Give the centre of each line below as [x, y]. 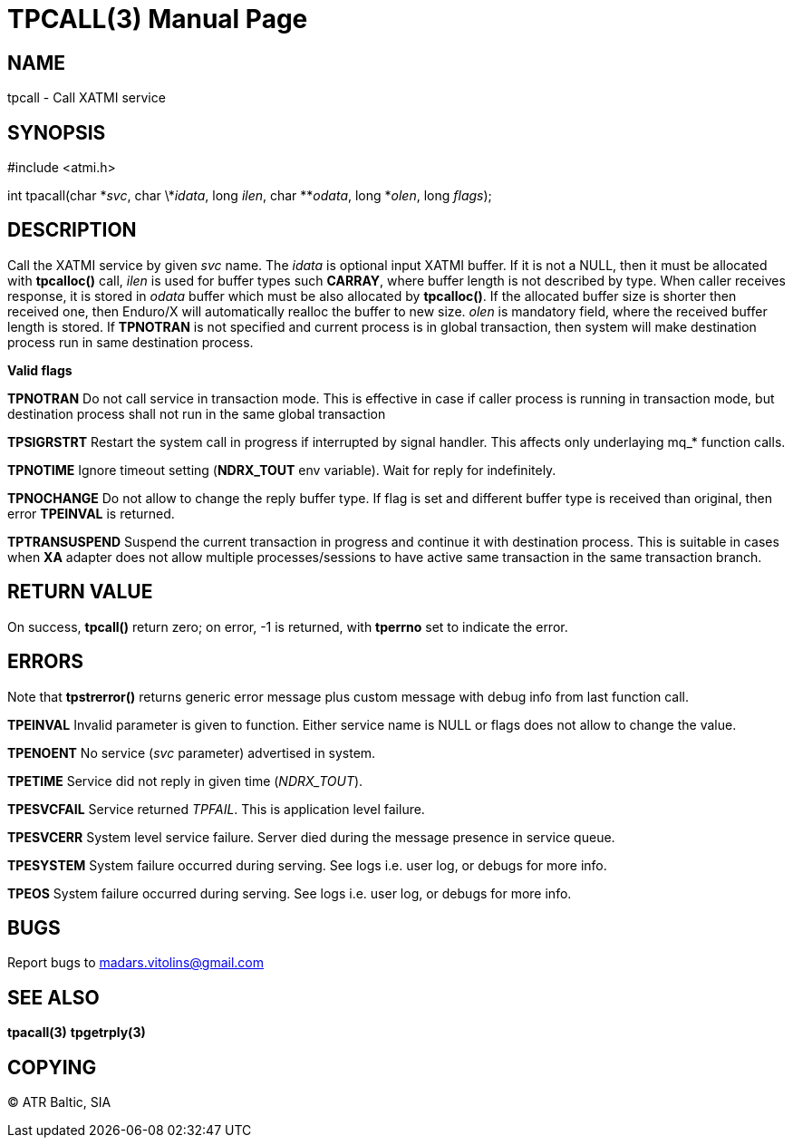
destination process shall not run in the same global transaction [197, 413]
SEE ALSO [53, 997]
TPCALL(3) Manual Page [158, 19]
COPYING [52, 1067]
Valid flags [40, 370]
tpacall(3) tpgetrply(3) [77, 1033]
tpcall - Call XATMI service [87, 98]
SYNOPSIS [57, 132]
